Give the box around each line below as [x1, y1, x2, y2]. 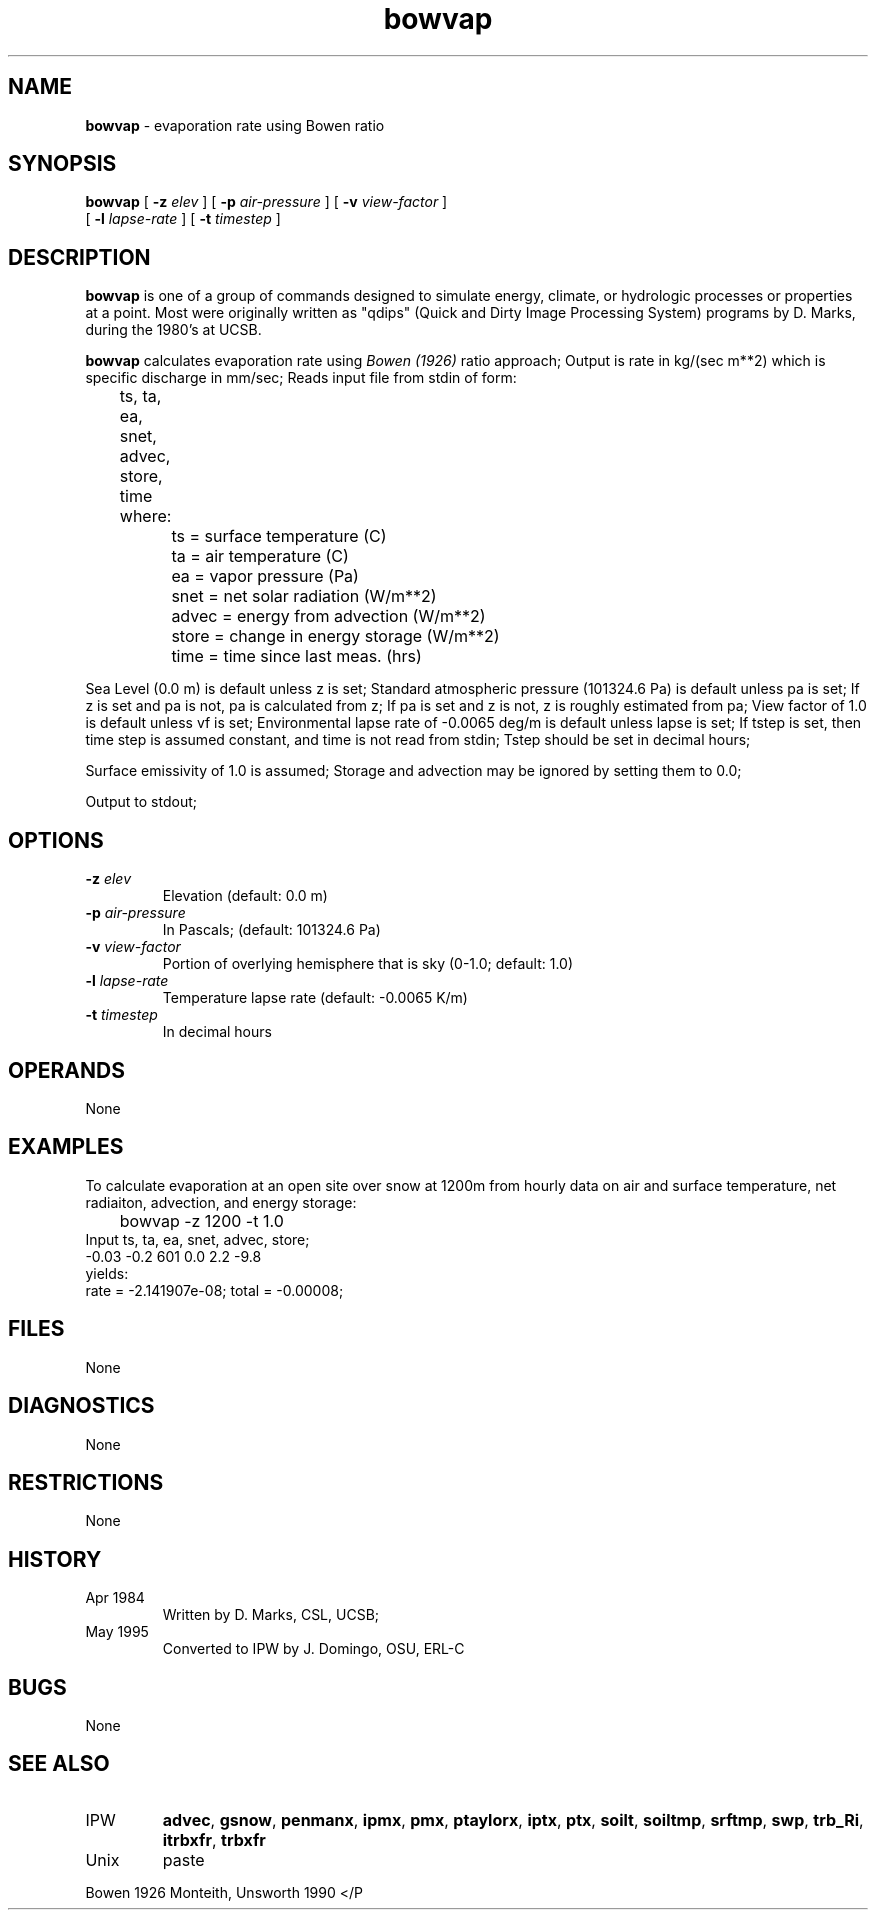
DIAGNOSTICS [8, 1393, 155, 1419]
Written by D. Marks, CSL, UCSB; [162, 1606, 380, 1624]
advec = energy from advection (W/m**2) [171, 606, 486, 627]
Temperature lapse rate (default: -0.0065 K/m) [162, 989, 468, 1007]
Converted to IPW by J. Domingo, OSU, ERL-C [162, 1640, 465, 1658]
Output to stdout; [85, 793, 197, 811]
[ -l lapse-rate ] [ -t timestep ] [85, 210, 281, 228]
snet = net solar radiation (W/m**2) [171, 586, 437, 607]
